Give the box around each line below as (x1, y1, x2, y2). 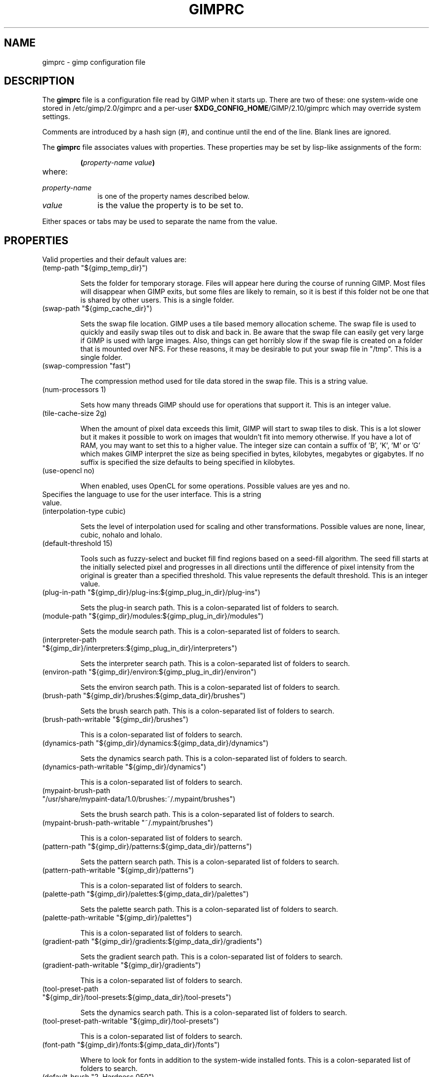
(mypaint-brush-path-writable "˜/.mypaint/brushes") (42, 818, 214, 827)
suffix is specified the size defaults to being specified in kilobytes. (80, 458, 295, 467)
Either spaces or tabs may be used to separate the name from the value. (42, 217, 277, 226)
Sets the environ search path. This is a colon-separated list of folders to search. (80, 683, 340, 692)
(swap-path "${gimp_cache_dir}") (42, 304, 152, 313)
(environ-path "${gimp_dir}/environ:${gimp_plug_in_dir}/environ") (42, 668, 257, 676)
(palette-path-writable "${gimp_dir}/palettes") (42, 913, 192, 922)
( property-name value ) (80, 158, 155, 167)
